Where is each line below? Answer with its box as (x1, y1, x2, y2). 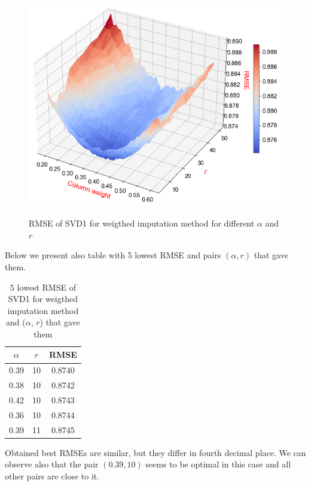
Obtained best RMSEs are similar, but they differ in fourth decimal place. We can (5, 446, 306, 458)
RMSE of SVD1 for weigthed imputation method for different (29, 217, 255, 230)
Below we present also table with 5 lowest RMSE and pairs (5, 249, 221, 261)
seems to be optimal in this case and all (145, 458, 291, 470)
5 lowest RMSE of (10, 280, 76, 293)
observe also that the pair (5, 458, 99, 470)
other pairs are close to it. (5, 469, 100, 482)
